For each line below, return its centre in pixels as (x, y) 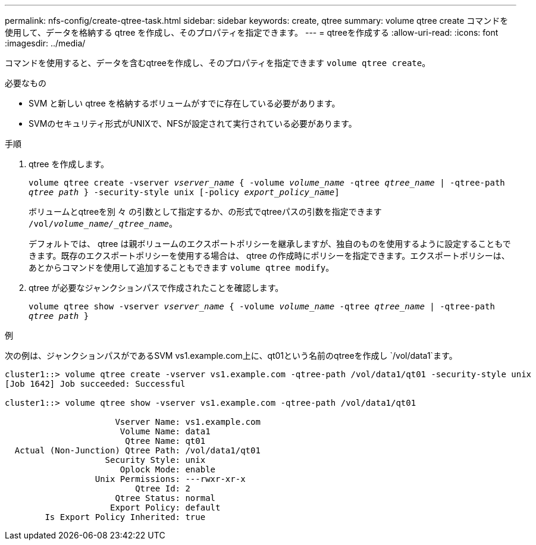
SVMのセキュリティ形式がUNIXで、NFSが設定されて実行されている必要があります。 (193, 123)
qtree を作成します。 (69, 164)
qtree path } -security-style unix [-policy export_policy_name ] (184, 192)
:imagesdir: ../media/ (45, 43)
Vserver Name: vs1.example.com (188, 422)
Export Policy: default (165, 508)
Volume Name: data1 (165, 431)
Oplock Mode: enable (168, 469)
